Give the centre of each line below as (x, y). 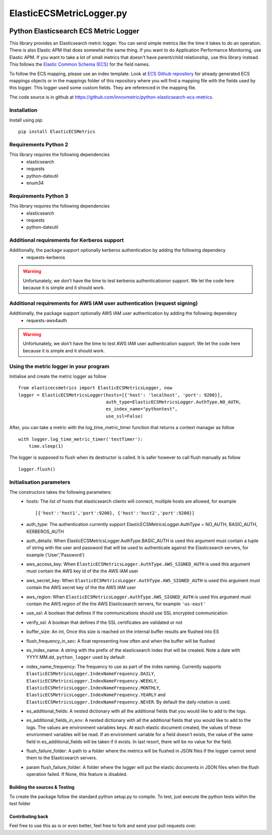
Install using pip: (26, 120)
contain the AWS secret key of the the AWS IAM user (81, 588)
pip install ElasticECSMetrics (57, 132)
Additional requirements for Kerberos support (66, 240)
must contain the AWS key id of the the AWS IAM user (82, 571)
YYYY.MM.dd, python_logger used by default (76, 657)
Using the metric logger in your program (59, 366)
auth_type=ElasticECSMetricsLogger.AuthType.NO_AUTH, (174, 402)
